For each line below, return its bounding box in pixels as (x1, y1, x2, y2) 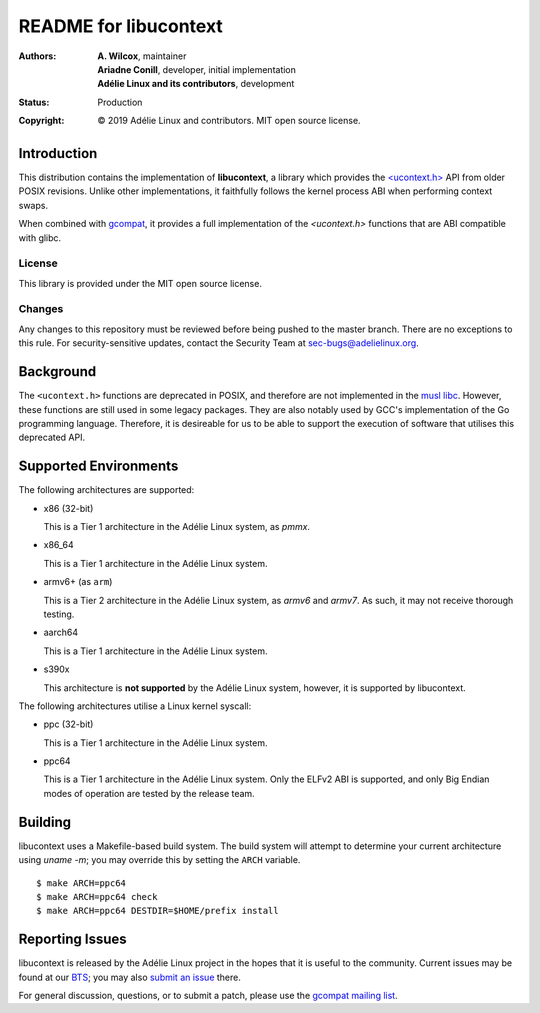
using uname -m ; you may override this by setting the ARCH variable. (18, 854, 301, 866)
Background (18, 363, 97, 380)
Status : (18, 96, 50, 108)
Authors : (18, 50, 57, 62)
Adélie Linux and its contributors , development (97, 78, 295, 90)
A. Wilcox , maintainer (97, 50, 187, 62)
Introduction (18, 145, 98, 162)
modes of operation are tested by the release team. (43, 787, 255, 799)
